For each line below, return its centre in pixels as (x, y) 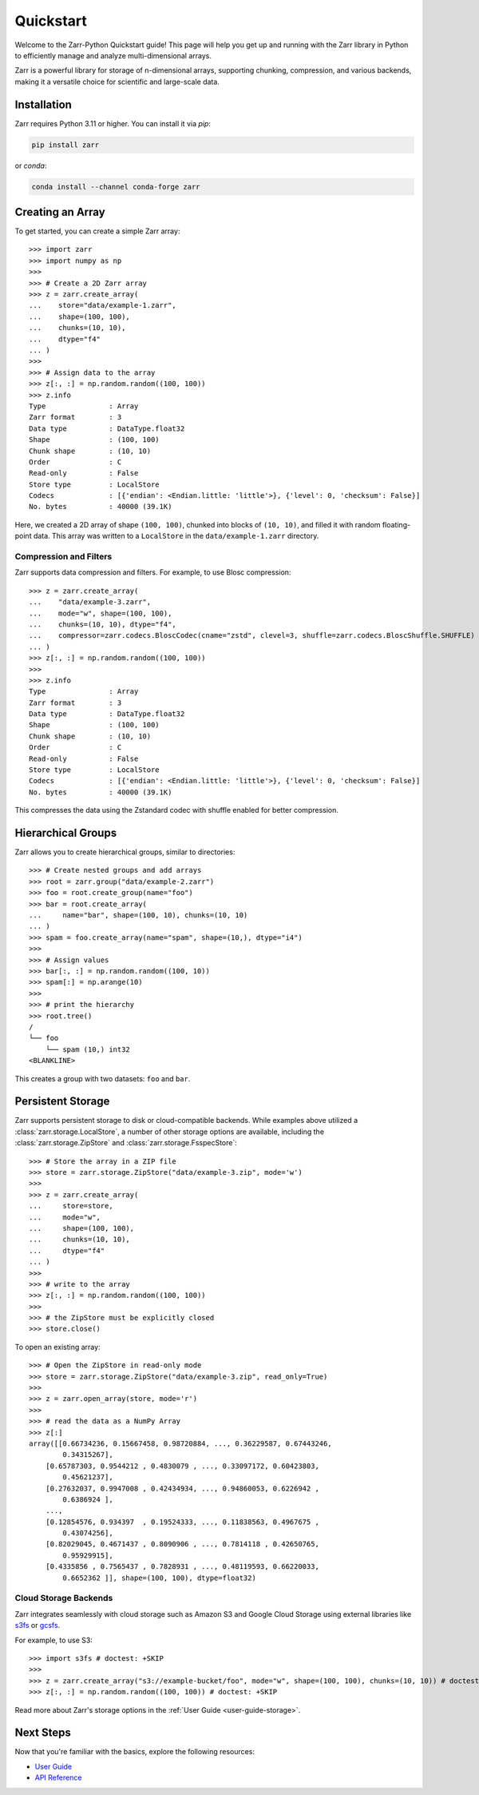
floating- (396, 524)
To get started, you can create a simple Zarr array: (97, 231)
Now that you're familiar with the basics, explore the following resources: (135, 1752)
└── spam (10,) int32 (88, 1049)
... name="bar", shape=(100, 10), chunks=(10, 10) (139, 915)
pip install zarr (65, 145)
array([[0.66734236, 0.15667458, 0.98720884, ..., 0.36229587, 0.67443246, (180, 1443)
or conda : (31, 165)
